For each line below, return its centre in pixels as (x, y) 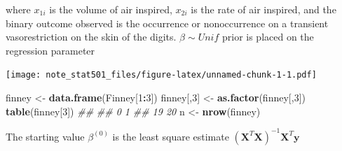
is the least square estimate (171, 136)
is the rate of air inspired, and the (264, 9)
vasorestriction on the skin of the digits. (91, 37)
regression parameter (50, 50)
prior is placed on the (268, 37)
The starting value (45, 136)
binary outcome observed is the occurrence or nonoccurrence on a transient (167, 23)
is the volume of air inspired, (111, 9)
